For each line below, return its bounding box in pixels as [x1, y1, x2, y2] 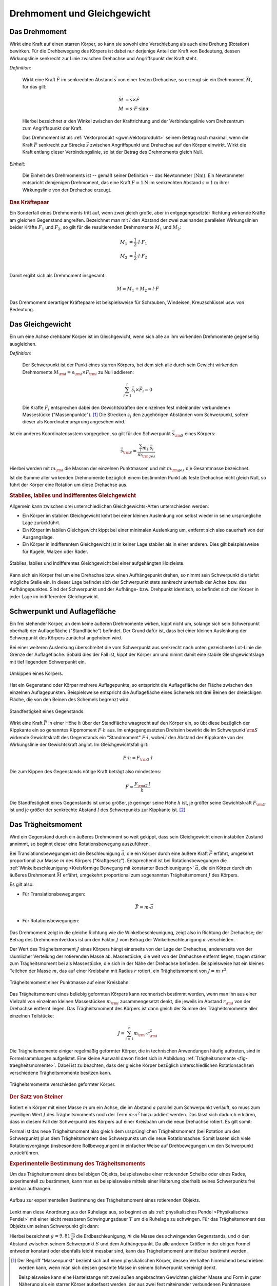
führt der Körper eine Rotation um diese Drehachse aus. [9, 481, 128, 488]
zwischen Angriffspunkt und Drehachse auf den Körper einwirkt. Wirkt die [90, 141, 246, 148]
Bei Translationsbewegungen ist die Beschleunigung [9, 850, 121, 856]
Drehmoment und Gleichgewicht [9, 8, 151, 19]
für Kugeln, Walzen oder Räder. [22, 548, 88, 555]
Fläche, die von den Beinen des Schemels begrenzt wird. [9, 696, 130, 703]
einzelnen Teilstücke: [9, 1012, 54, 1019]
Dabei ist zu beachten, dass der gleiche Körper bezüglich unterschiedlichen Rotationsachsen [57, 1062, 254, 1068]
